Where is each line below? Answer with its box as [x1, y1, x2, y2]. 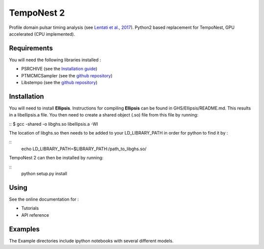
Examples [9, 225, 40, 233]
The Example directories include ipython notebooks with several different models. [9, 238, 174, 244]
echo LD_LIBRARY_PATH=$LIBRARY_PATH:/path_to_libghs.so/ [21, 146, 147, 152]
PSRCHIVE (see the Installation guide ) [21, 66, 98, 72]
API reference [21, 212, 49, 218]
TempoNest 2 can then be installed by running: [9, 155, 104, 161]
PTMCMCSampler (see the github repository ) [21, 72, 112, 78]
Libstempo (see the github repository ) [21, 80, 98, 86]
